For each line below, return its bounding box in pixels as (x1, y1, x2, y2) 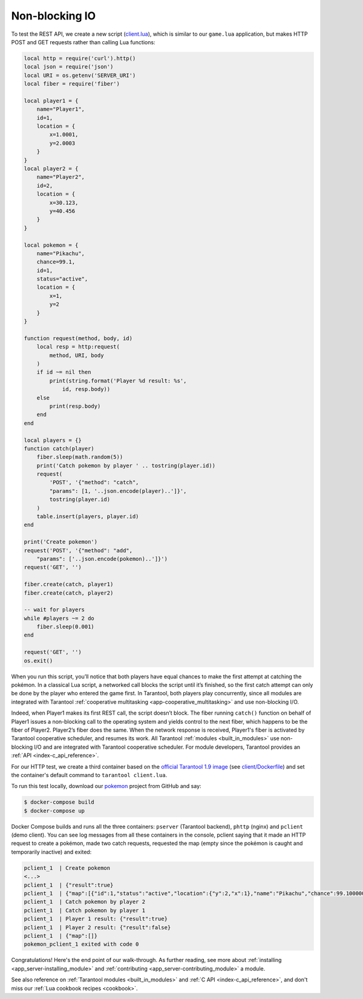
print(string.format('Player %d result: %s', (49, 377, 187, 384)
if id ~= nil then (36, 369, 91, 376)
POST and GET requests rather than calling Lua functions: (11, 38, 155, 45)
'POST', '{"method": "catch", (49, 479, 139, 486)
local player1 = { (24, 97, 79, 104)
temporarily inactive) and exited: (11, 848, 92, 855)
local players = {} (24, 436, 82, 444)
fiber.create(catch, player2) (24, 589, 114, 596)
